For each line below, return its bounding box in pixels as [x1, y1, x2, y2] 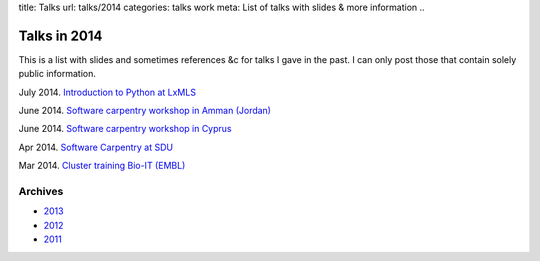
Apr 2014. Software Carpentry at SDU [18, 141, 174, 153]
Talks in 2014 [18, 27, 103, 44]
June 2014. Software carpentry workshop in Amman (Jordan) [18, 105, 272, 117]
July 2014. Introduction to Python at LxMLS [18, 86, 197, 98]
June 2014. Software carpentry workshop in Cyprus [18, 123, 232, 135]
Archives [18, 185, 64, 199]
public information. [18, 68, 97, 80]
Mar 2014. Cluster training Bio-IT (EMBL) [18, 160, 186, 172]
